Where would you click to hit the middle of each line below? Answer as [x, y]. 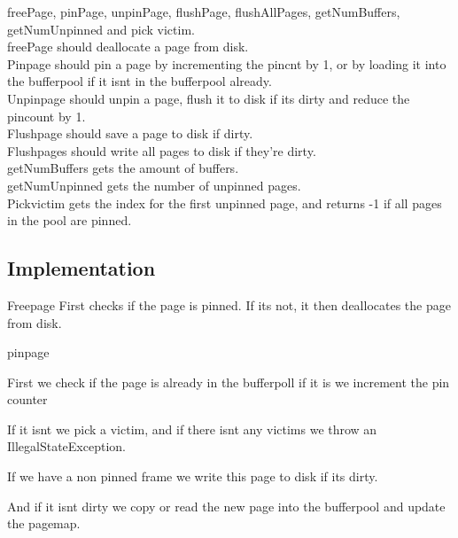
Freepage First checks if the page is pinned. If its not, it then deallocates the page [229, 304]
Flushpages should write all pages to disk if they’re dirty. [162, 150]
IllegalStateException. [66, 446]
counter [27, 399]
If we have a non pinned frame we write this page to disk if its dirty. [193, 476]
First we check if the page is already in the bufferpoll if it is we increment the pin [229, 382]
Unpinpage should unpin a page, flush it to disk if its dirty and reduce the [209, 98]
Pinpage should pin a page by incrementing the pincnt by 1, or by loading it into [227, 63]
